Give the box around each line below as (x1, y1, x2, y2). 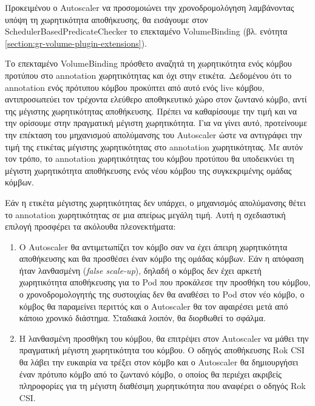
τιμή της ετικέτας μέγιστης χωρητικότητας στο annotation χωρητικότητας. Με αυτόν (5, 140, 303, 153)
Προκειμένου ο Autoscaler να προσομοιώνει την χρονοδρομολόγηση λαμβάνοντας (5, 1, 294, 13)
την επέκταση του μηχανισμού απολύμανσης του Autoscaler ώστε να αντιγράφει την (5, 128, 302, 141)
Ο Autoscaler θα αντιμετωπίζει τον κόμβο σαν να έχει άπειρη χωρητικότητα (19, 240, 288, 253)
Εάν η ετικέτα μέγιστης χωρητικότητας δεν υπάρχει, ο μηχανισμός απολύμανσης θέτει (5, 196, 306, 208)
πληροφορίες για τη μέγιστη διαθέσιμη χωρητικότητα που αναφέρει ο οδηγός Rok (19, 379, 306, 392)
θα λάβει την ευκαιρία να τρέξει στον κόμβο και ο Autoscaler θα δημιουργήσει (19, 356, 299, 368)
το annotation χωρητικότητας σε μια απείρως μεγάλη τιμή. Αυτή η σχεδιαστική (5, 208, 286, 221)
